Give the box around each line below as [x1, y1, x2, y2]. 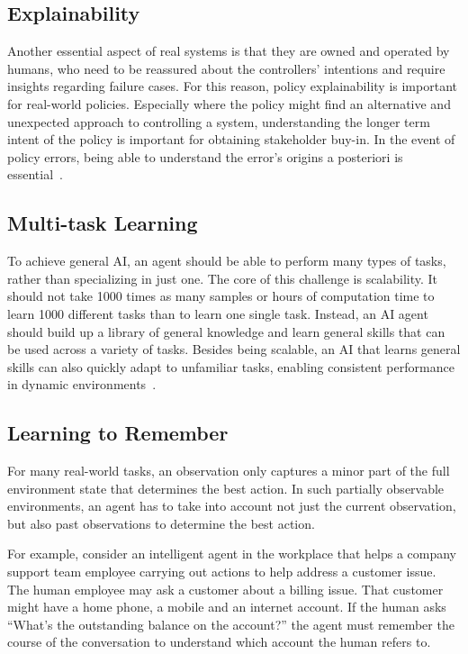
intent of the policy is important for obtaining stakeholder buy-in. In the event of [7, 130, 455, 149]
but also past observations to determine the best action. [7, 513, 315, 532]
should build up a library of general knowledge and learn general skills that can [7, 322, 445, 341]
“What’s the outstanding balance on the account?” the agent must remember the [7, 614, 454, 633]
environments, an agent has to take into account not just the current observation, [7, 496, 456, 515]
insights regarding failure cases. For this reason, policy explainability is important [7, 77, 457, 95]
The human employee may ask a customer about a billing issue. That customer [7, 579, 444, 598]
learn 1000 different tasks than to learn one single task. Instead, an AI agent [7, 304, 428, 322]
